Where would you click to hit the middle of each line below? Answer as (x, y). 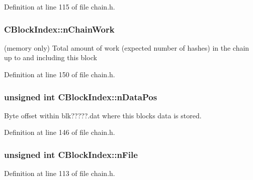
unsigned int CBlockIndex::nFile (71, 154)
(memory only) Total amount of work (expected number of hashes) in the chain (127, 47)
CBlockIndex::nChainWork (59, 29)
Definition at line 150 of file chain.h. (60, 74)
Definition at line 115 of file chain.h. (60, 7)
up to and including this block (51, 57)
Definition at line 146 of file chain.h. (60, 132)
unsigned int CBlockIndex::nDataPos (81, 97)
